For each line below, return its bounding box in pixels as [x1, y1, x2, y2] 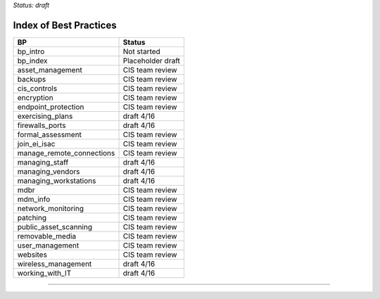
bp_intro [17, 46, 45, 56]
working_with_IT [17, 268, 72, 278]
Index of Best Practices [13, 19, 117, 31]
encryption [17, 92, 53, 102]
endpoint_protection [17, 102, 84, 112]
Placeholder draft [122, 56, 181, 65]
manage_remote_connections [17, 148, 115, 158]
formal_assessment [17, 129, 82, 139]
